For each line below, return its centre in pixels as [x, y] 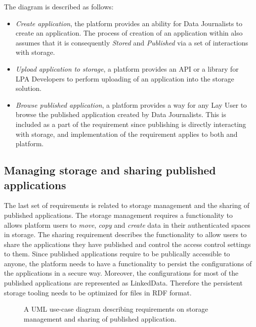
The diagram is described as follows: [59, 6]
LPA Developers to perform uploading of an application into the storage [125, 78]
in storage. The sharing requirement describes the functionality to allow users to [126, 234]
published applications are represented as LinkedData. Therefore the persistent [123, 283]
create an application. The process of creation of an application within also [129, 33]
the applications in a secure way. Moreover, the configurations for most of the [121, 273]
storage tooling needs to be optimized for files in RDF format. [98, 292]
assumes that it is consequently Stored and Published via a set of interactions [132, 42]
